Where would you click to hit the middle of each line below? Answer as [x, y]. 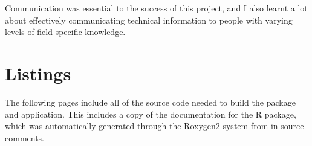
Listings [38, 73]
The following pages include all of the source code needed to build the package [150, 102]
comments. [25, 137]
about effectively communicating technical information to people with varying [149, 20]
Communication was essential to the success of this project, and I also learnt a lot [156, 8]
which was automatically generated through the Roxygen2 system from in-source [154, 126]
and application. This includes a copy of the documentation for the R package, [151, 114]
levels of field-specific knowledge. [65, 32]
